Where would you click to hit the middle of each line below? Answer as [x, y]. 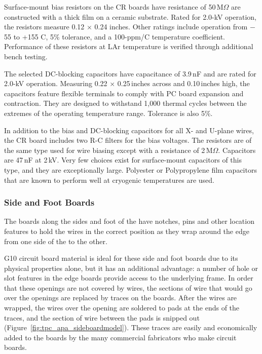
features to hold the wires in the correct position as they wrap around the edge [127, 231]
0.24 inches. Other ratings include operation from [171, 27]
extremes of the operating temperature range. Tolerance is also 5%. [108, 113]
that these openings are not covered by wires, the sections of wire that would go [128, 287]
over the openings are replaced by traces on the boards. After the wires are [121, 298]
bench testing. [26, 56]
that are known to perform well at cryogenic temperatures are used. [109, 180]
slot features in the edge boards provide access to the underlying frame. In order [129, 278]
